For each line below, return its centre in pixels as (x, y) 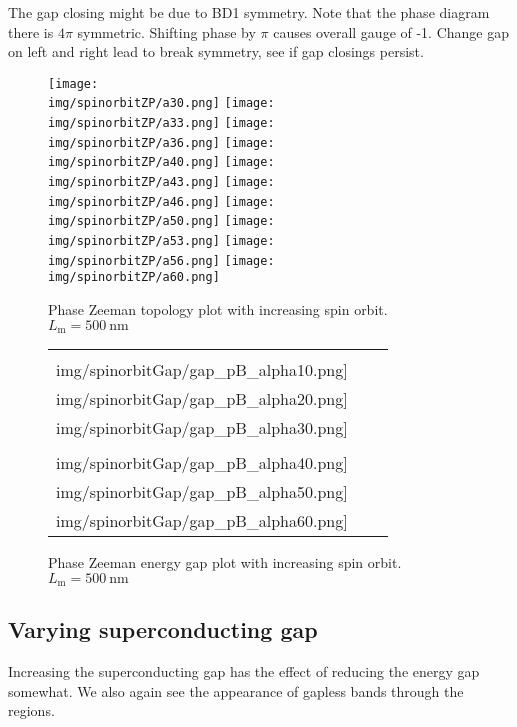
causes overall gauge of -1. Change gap (391, 31)
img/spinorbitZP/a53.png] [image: (161, 241)
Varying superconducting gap (163, 629)
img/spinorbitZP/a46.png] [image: (161, 201)
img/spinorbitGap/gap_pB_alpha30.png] (202, 428)
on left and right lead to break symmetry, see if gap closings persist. (216, 51)
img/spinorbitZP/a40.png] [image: (161, 162)
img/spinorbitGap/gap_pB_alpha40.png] (202, 463)
